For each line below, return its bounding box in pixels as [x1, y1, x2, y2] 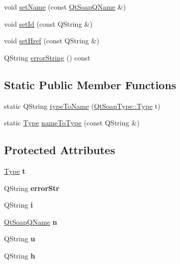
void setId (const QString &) [4, 18, 93, 29]
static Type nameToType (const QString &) [4, 117, 140, 128]
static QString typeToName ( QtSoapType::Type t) [4, 100, 160, 111]
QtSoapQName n [4, 216, 57, 227]
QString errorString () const [4, 52, 91, 62]
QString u [4, 233, 35, 244]
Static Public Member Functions [4, 77, 176, 92]
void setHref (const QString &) [4, 35, 100, 46]
